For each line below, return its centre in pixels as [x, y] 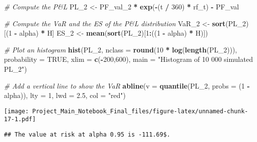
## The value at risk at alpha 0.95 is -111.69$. [87, 135]
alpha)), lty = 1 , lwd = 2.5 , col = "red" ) [65, 95]
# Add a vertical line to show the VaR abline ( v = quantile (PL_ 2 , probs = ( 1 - [127, 85]
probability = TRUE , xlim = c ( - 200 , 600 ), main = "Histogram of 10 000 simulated [128, 59]
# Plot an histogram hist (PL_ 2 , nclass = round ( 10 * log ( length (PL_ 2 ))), [121, 49]
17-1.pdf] [20, 119]
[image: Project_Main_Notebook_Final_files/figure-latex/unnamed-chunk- [126, 111]
